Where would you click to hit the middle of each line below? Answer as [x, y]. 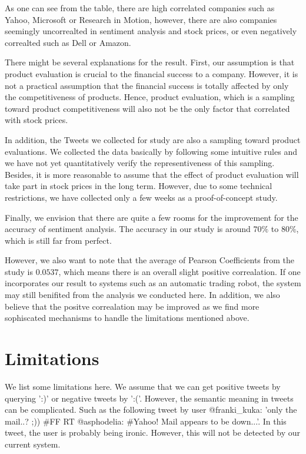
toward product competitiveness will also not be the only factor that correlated [147, 108]
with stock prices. [36, 120]
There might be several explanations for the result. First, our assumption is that [150, 62]
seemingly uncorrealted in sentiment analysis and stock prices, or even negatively [151, 31]
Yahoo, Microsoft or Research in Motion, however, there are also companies [141, 19]
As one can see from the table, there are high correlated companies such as [140, 8]
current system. [33, 444]
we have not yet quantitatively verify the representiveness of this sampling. [140, 163]
